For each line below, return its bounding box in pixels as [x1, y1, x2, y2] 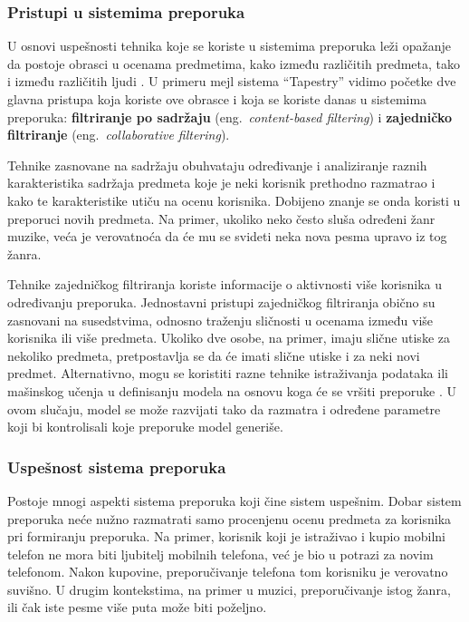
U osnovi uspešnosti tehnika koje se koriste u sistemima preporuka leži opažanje [7, 36, 451, 55]
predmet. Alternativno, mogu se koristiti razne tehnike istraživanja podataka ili [7, 364, 448, 383]
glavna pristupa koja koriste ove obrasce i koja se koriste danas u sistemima [7, 90, 427, 108]
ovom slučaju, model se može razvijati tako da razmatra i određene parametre [7, 399, 441, 418]
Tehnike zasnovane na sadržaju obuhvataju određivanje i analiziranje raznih [7, 155, 427, 174]
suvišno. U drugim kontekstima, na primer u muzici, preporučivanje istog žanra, [7, 579, 451, 598]
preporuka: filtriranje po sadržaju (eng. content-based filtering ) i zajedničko [7, 107, 453, 126]
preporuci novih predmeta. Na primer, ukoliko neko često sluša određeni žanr [7, 209, 435, 228]
